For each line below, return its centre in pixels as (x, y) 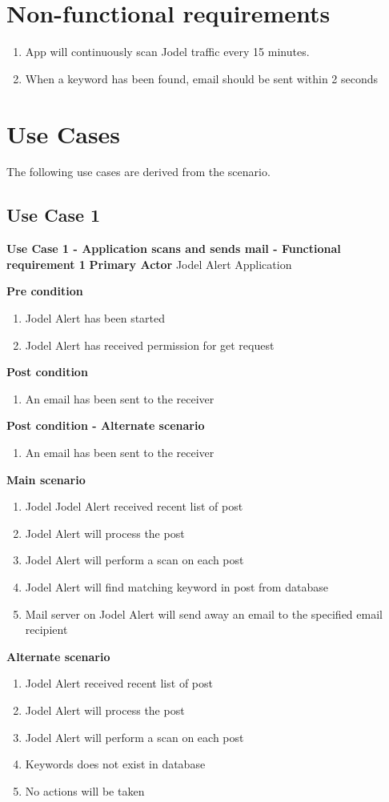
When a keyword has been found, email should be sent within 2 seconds (202, 78)
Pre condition (45, 291)
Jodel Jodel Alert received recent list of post (134, 506)
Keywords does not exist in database (115, 764)
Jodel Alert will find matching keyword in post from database (176, 586)
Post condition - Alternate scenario (106, 425)
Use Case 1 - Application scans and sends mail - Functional (174, 249)
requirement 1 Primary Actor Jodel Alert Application (149, 264)
